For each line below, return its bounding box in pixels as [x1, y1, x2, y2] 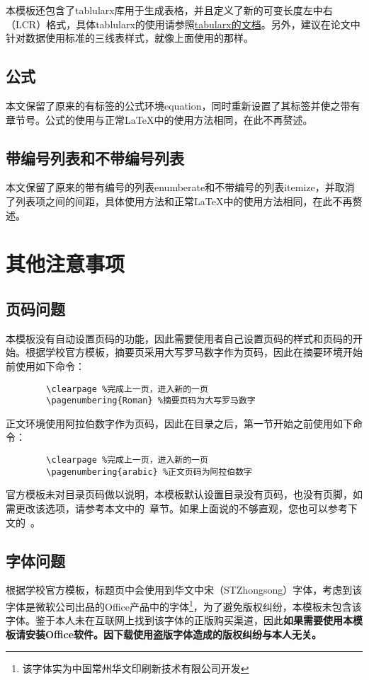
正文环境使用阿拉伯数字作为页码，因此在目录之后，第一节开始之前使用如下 [6, 415, 353, 430]
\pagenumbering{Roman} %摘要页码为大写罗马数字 [46, 396, 256, 406]
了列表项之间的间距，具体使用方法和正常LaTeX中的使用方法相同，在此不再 [6, 193, 353, 208]
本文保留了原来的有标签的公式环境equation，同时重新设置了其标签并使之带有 [6, 98, 361, 113]
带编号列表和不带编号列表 [6, 146, 184, 168]
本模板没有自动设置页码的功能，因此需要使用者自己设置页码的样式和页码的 [6, 330, 353, 345]
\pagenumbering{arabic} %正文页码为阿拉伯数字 [46, 466, 252, 477]
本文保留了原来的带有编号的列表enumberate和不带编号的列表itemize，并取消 [6, 180, 355, 195]
